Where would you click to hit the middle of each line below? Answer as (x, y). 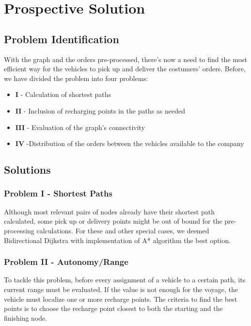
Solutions (27, 170)
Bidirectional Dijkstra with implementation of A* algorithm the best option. (118, 240)
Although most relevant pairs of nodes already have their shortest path (109, 211)
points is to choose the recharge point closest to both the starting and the (113, 308)
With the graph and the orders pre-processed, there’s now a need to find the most (125, 59)
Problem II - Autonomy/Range (66, 262)
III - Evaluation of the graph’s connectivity (80, 127)
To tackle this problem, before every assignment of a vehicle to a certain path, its (125, 280)
